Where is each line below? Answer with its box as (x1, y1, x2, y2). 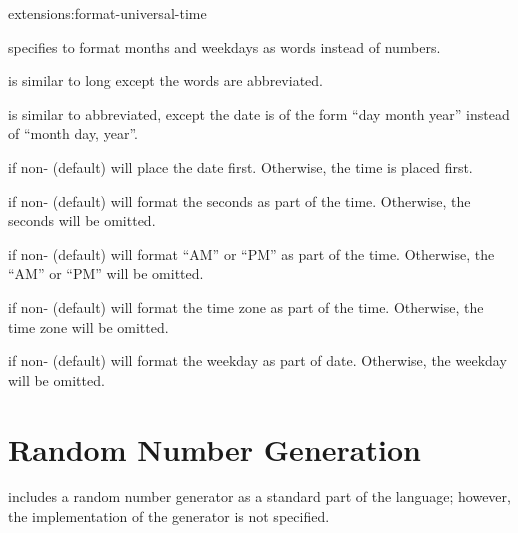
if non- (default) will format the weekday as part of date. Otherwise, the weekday (8, 350, 507, 371)
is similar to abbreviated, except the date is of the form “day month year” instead (8, 103, 510, 124)
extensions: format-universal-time (8, 3, 207, 23)
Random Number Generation (8, 428, 421, 469)
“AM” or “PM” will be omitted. (8, 263, 204, 284)
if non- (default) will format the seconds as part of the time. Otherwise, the (8, 190, 471, 211)
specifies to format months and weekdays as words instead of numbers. (8, 36, 441, 57)
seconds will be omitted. (8, 210, 156, 231)
